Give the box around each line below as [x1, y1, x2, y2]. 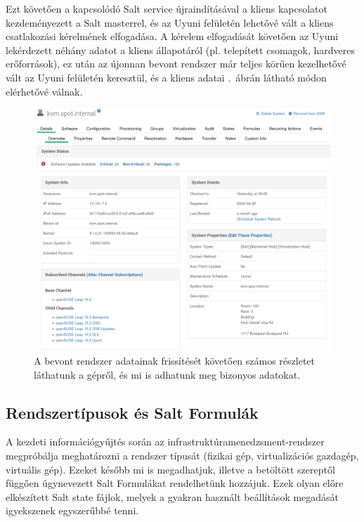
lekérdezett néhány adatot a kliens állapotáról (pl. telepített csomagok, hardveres [6, 42, 355, 57]
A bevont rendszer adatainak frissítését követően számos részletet [34, 353, 316, 368]
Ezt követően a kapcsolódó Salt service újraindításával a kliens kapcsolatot [6, 1, 327, 15]
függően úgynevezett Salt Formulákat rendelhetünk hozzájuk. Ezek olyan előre [6, 476, 344, 490]
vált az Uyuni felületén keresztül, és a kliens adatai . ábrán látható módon [6, 70, 327, 84]
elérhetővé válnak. [6, 84, 83, 98]
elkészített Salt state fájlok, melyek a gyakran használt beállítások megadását [6, 489, 339, 504]
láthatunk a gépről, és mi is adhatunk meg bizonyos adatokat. [34, 367, 301, 381]
